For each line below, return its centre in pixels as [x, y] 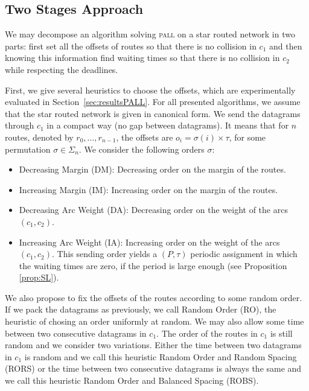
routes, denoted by [39, 137]
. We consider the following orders [142, 149]
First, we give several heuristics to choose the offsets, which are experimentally [150, 90]
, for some [247, 137]
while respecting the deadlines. [62, 69]
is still [281, 333]
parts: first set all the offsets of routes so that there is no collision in [131, 46]
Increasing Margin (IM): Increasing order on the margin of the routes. [148, 189]
